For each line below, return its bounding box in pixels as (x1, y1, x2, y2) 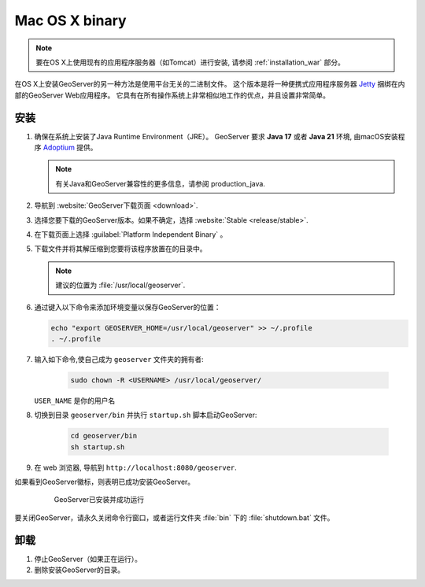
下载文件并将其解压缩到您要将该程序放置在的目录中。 (34, 244, 207, 253)
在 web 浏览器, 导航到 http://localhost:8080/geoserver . (34, 463, 238, 472)
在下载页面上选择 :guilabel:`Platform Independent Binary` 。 (34, 229, 227, 239)
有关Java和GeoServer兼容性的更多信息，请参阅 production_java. (55, 179, 265, 188)
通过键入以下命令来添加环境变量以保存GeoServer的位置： (34, 302, 221, 312)
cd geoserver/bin (70, 431, 138, 441)
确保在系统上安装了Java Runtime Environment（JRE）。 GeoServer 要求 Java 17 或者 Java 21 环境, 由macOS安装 (34, 131, 398, 141)
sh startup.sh (70, 442, 125, 452)
